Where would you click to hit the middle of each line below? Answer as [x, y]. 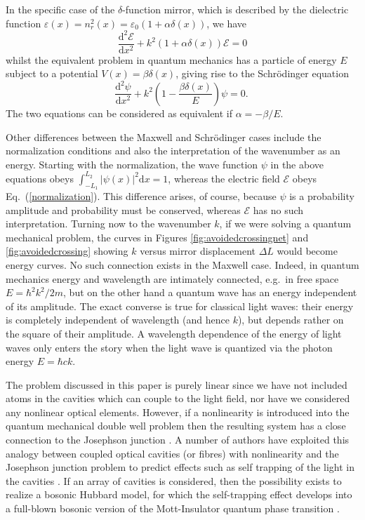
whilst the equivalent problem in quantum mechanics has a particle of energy [171, 59]
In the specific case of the [60, 9]
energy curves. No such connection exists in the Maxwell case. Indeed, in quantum [182, 264]
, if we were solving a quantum [285, 224]
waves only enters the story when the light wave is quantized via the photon [169, 347]
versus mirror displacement [198, 251]
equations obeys [40, 178]
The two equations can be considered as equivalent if [119, 113]
